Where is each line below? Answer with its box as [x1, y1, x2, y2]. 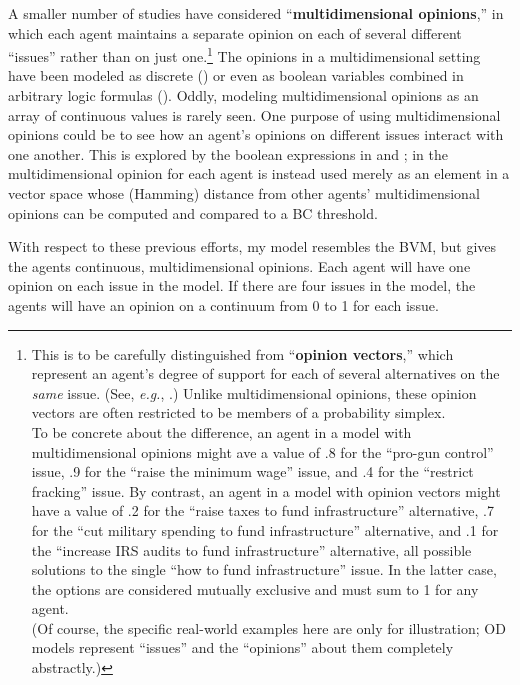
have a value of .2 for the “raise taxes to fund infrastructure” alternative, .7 [31, 500, 494, 521]
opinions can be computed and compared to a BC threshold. [8, 202, 378, 223]
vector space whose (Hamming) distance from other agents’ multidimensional [8, 183, 480, 203]
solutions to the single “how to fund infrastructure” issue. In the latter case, [31, 559, 497, 580]
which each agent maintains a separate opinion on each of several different [8, 22, 462, 43]
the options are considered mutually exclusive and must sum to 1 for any [31, 578, 479, 599]
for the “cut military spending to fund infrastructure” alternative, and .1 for [31, 519, 499, 540]
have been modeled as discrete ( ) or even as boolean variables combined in [8, 65, 464, 86]
